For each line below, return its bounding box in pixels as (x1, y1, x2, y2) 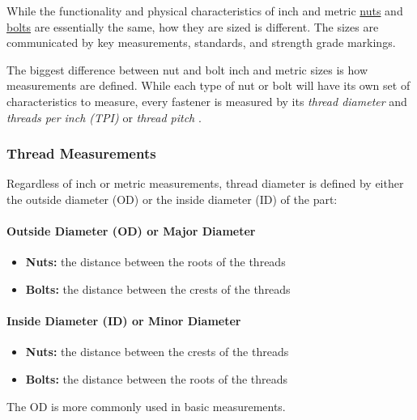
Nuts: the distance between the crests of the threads (25, 343, 289, 360)
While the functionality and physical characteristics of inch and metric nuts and (6, 2, 403, 19)
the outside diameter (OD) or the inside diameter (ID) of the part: (6, 190, 338, 207)
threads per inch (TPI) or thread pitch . (6, 108, 202, 125)
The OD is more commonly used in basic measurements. (6, 397, 286, 414)
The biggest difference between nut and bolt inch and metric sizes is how (6, 61, 368, 78)
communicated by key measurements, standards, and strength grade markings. (6, 34, 396, 51)
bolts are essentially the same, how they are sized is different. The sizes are (6, 18, 379, 35)
